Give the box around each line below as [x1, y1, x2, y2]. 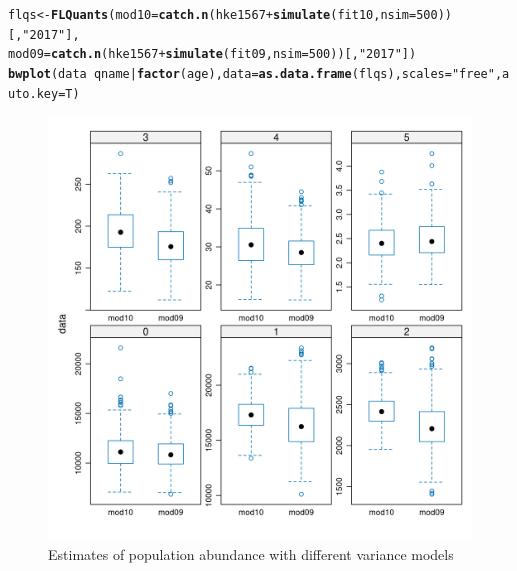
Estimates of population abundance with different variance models [48, 543, 454, 564]
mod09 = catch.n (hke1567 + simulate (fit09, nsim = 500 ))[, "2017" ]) [8, 47, 417, 62]
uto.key [8, 86, 59, 101]
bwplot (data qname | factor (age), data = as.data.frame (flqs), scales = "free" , [8, 66, 503, 81]
